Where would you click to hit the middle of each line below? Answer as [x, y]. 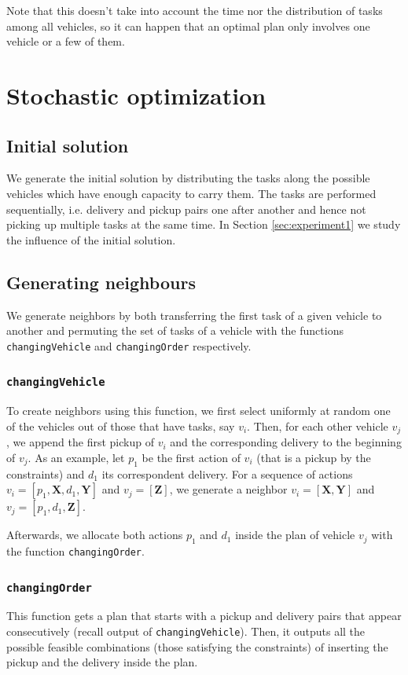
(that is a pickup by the [314, 457]
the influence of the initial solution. [91, 239]
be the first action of [191, 457]
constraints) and [46, 473]
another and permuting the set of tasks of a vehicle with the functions [175, 330]
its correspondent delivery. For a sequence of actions [227, 473]
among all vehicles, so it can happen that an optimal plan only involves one [188, 26]
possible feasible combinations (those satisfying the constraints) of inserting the [197, 646]
